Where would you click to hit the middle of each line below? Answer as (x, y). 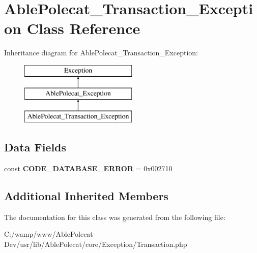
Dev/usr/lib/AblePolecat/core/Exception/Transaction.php (96, 244)
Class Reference (83, 28)
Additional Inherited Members (86, 196)
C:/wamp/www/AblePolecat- (50, 234)
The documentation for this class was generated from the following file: (115, 217)
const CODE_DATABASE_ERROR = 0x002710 (88, 168)
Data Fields (35, 147)
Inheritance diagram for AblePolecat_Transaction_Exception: (101, 53)
